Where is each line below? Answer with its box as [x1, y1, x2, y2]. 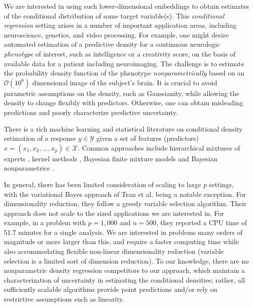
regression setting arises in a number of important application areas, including [4, 20, 236, 30]
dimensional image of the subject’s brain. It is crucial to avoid [32, 77, 217, 87]
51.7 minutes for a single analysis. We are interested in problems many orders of [4, 227, 243, 237]
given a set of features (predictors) [96, 133, 199, 143]
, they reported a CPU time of [156, 217, 247, 228]
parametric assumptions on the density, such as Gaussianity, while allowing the [4, 88, 239, 98]
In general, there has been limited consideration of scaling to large [4, 179, 201, 189]
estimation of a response [4, 133, 76, 143]
